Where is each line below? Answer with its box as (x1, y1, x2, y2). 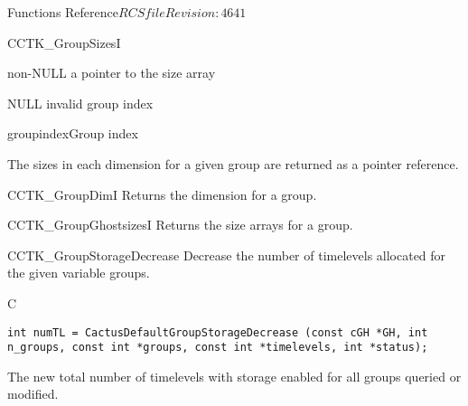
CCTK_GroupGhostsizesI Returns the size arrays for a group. (7, 215, 353, 234)
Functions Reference (7, 3, 119, 21)
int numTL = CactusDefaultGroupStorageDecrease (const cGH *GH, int (7, 326, 428, 339)
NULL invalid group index (7, 93, 154, 112)
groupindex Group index (7, 124, 138, 143)
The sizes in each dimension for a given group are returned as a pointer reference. (7, 154, 459, 173)
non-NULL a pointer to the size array (7, 63, 216, 82)
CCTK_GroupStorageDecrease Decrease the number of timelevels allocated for (7, 245, 446, 264)
